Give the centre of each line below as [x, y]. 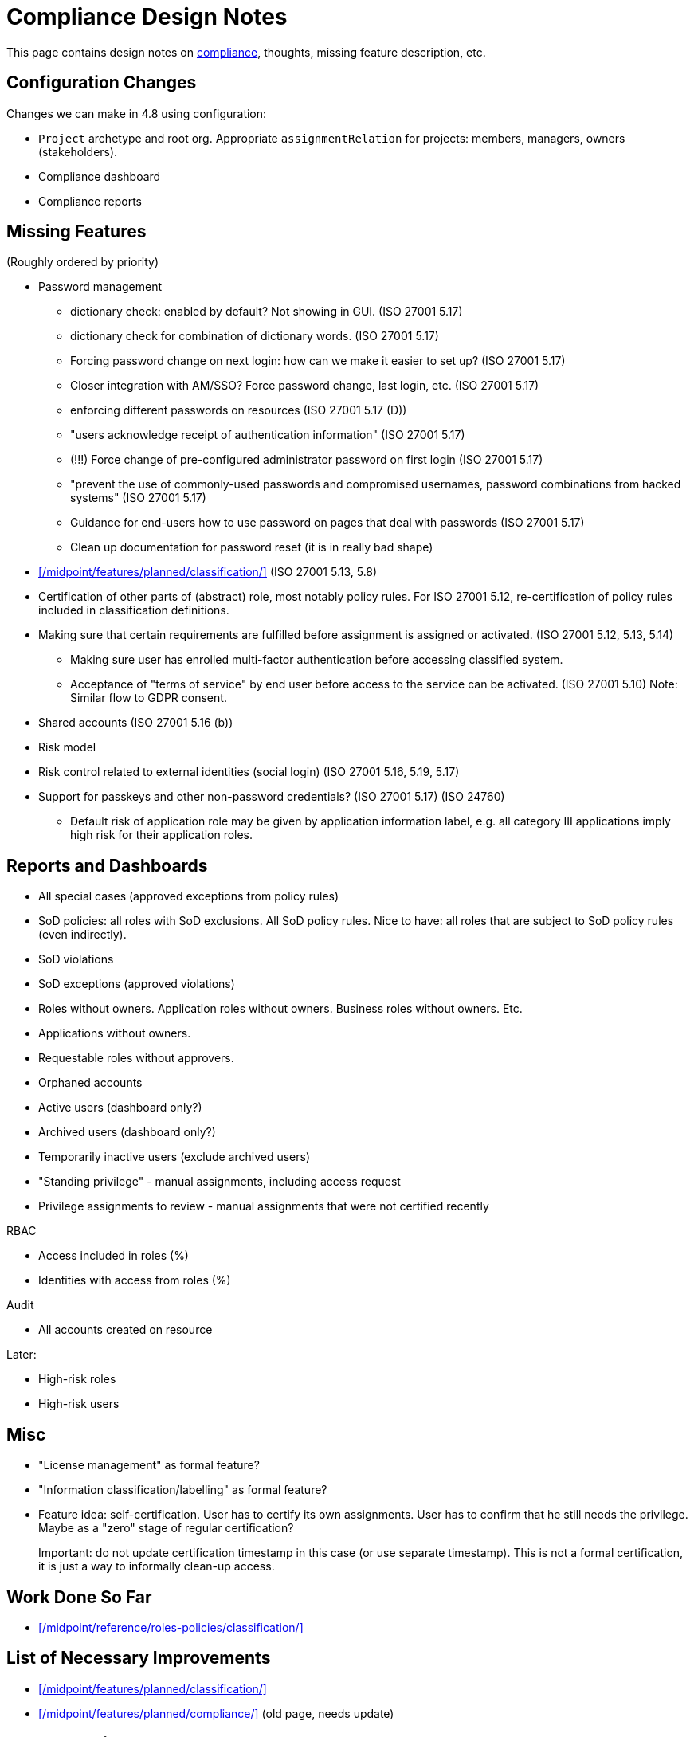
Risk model [67, 747]
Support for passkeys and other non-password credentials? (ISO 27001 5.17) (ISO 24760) [272, 797]
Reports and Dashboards [107, 865]
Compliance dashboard [100, 176]
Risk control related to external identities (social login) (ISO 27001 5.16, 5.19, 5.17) [249, 772]
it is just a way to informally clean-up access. [157, 1566]
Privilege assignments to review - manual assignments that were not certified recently [264, 1206]
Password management [100, 287]
